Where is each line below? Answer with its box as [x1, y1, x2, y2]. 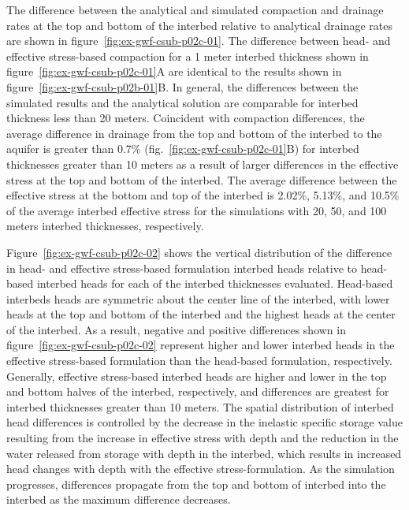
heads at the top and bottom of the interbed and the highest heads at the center [6, 306, 396, 322]
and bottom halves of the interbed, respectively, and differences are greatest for [6, 383, 389, 400]
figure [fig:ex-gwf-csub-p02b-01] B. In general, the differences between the [6, 78, 359, 95]
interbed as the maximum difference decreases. [6, 491, 231, 508]
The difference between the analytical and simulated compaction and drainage [6, 2, 384, 17]
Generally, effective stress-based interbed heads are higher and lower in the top [6, 367, 387, 384]
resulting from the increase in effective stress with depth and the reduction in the [6, 430, 399, 446]
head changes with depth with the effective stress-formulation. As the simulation [6, 460, 395, 477]
